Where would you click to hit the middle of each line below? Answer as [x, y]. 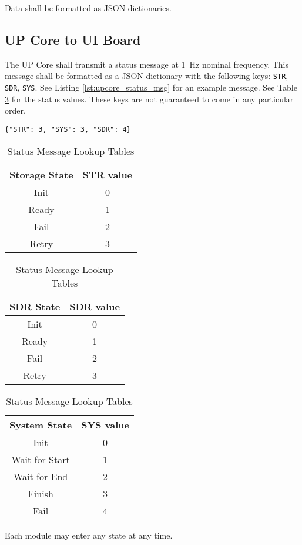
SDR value [95, 306]
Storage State [41, 174]
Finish [41, 493]
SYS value [105, 424]
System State [41, 424]
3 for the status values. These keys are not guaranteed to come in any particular [149, 99]
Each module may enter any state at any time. [89, 535]
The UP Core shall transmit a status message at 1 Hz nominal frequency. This [147, 64]
